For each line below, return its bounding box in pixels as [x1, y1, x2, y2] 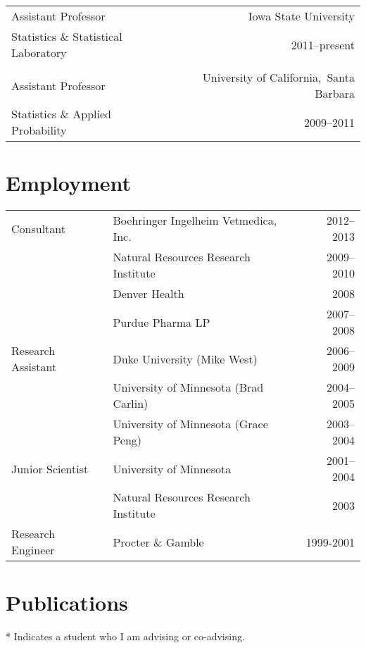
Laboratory [11, 44, 67, 61]
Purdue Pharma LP [113, 313, 210, 330]
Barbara [315, 85, 355, 101]
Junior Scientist [11, 460, 89, 477]
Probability [11, 122, 67, 138]
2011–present [291, 36, 355, 53]
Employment [6, 168, 132, 197]
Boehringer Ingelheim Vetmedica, [113, 212, 277, 229]
